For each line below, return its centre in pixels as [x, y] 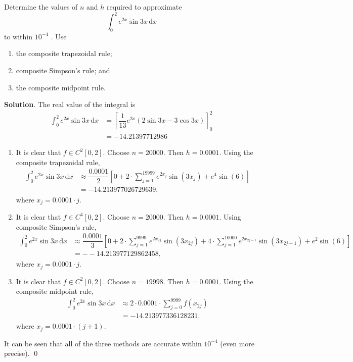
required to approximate [144, 7]
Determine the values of [41, 7]
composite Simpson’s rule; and [63, 70]
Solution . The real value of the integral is [70, 104]
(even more [237, 343]
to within [18, 36]
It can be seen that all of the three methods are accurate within [103, 343]
